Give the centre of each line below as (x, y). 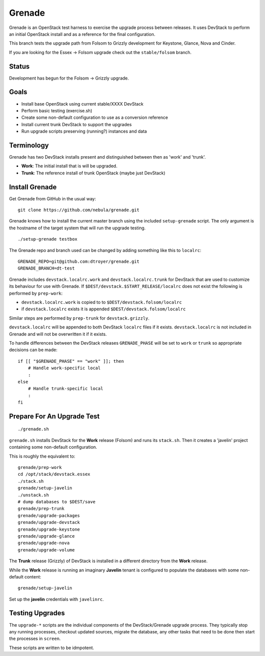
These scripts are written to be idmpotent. (52, 648)
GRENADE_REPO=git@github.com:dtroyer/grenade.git (79, 262)
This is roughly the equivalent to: (42, 456)
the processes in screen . (35, 639)
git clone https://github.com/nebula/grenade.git (79, 210)
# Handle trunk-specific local (66, 389)
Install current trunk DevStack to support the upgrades (77, 124)
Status (19, 66)
